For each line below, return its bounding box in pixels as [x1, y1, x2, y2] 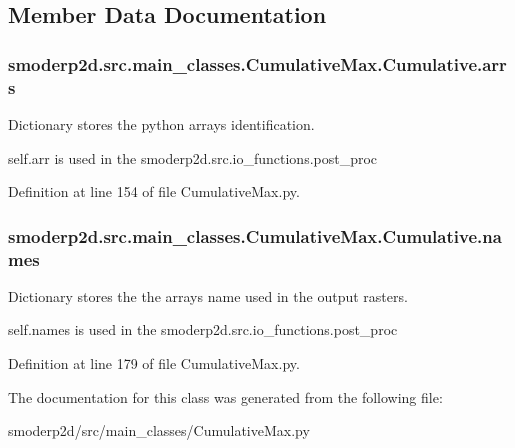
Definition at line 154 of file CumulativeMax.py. [8, 181, 300, 202]
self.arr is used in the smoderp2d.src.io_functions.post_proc [8, 147, 378, 168]
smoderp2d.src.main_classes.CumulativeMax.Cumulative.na [8, 223, 502, 248]
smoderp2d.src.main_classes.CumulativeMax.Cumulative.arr [8, 51, 507, 76]
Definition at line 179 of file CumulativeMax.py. [8, 353, 300, 374]
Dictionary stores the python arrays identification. [8, 113, 315, 134]
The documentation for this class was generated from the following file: [8, 386, 443, 407]
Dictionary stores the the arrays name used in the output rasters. [8, 285, 408, 306]
